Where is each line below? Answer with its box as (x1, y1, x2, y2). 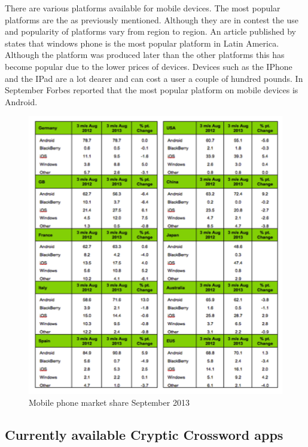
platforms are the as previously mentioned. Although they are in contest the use (5, 13, 298, 26)
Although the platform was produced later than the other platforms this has (5, 48, 285, 61)
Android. (5, 95, 38, 108)
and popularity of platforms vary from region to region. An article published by (5, 25, 297, 38)
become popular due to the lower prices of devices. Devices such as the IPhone (5, 60, 292, 72)
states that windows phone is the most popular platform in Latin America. (5, 36, 279, 49)
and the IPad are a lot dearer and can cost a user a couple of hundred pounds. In (5, 72, 303, 84)
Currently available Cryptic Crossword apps (5, 425, 283, 443)
